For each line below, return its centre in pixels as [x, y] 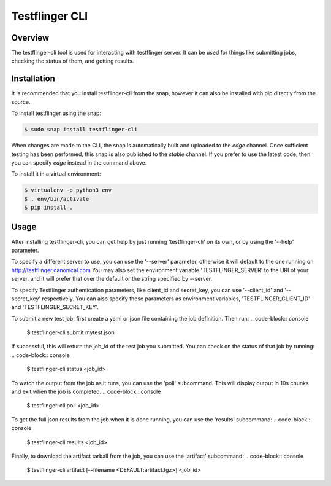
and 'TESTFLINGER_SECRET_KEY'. [55, 307]
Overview [30, 38]
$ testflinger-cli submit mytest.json [70, 332]
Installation [33, 79]
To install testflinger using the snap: [56, 113]
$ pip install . [49, 208]
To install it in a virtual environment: [56, 174]
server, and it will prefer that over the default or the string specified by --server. [112, 279]
